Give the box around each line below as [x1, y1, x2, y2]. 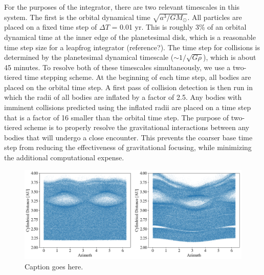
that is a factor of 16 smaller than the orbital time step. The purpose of [4, 112, 229, 122]
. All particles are [187, 11, 242, 22]
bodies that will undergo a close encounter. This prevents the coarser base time [4, 132, 253, 142]
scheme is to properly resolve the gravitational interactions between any [24, 122, 250, 133]
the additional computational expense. [4, 152, 124, 163]
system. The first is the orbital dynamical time [4, 11, 150, 22]
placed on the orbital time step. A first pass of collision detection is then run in [4, 81, 253, 92]
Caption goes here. [25, 261, 83, 271]
